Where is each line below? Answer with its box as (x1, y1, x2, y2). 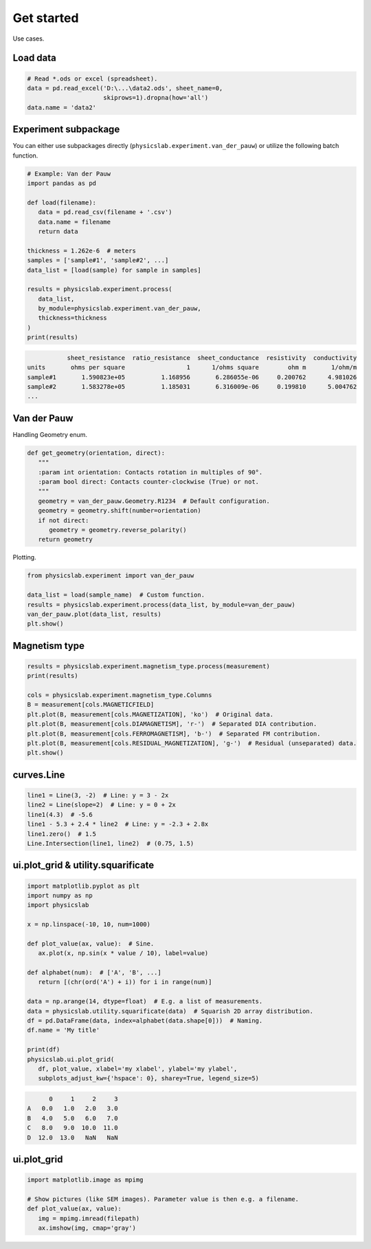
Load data (12, 52, 56, 64)
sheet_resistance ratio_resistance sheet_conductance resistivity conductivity (67, 354, 357, 361)
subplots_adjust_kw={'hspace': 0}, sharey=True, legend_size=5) (38, 1074, 260, 1082)
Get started (12, 10, 79, 25)
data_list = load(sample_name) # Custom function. (27, 591, 205, 599)
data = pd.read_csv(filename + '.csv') (38, 209, 172, 216)
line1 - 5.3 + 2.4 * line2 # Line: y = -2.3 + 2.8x (27, 820, 209, 829)
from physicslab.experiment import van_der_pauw (27, 572, 194, 579)
